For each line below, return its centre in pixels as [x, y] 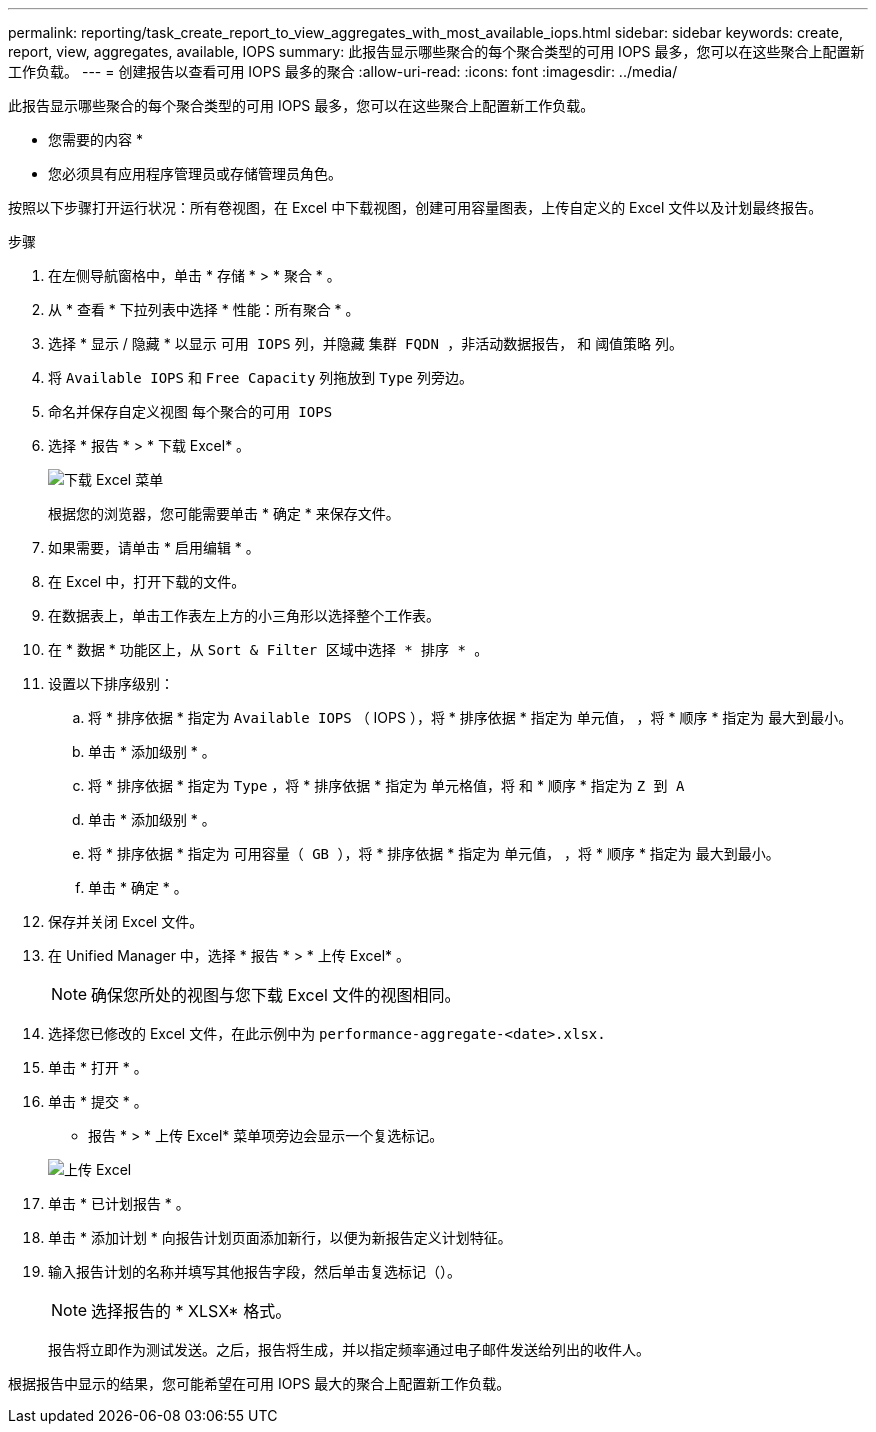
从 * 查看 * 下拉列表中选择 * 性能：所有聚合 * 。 [204, 309]
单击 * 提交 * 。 [98, 1101]
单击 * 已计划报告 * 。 [119, 1203]
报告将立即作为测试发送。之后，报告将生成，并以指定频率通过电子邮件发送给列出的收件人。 [349, 1349]
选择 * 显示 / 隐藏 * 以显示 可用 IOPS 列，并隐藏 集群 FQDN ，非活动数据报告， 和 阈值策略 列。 [366, 343]
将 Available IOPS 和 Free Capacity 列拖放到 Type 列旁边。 [260, 377]
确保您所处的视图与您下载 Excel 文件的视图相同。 [276, 995]
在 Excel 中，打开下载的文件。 [147, 581]
